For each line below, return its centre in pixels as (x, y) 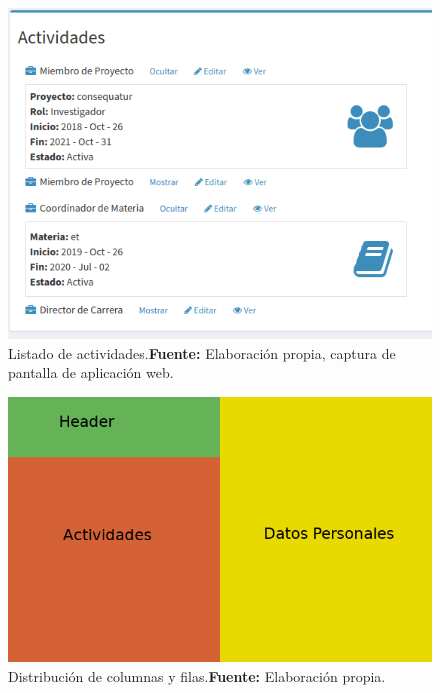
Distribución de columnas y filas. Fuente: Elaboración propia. (197, 675)
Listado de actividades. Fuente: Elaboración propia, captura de (202, 352)
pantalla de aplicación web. (91, 372)
